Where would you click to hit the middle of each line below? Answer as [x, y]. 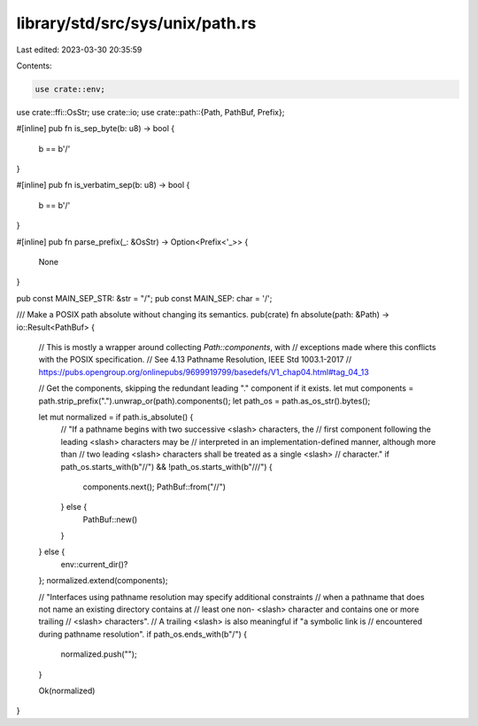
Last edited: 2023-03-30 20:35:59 [79, 50]
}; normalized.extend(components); [103, 581]
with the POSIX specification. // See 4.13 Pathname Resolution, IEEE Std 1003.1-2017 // [195, 360]
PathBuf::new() [110, 519]
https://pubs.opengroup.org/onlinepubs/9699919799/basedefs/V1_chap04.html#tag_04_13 [204, 371]
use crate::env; [70, 89]
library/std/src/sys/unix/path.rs [136, 23]
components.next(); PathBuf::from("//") [154, 487]
